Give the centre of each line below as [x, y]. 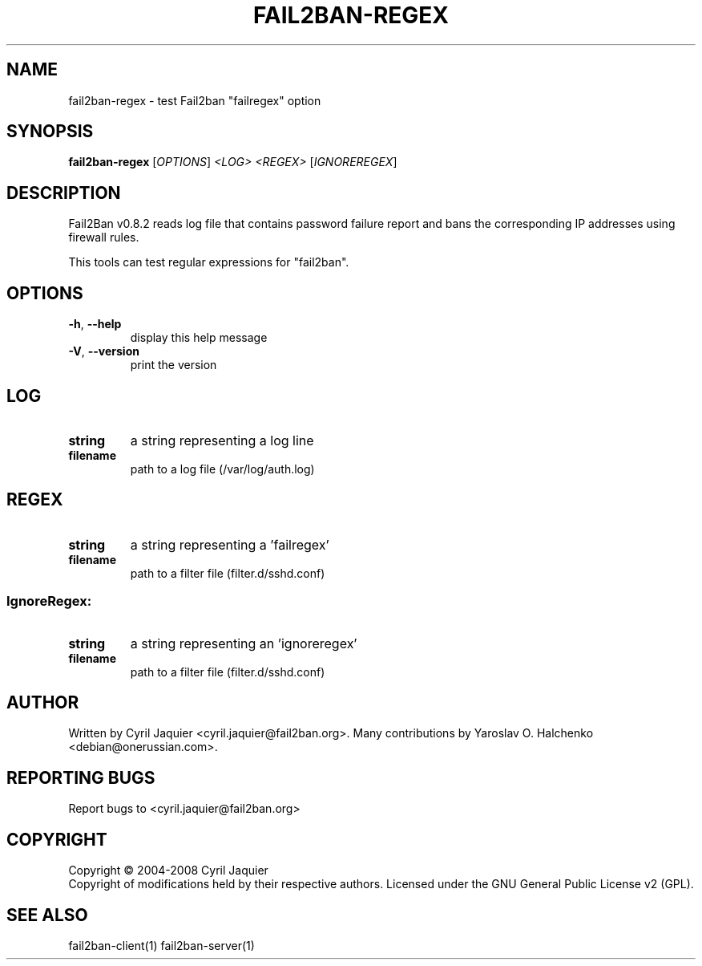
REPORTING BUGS [81, 777]
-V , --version [104, 351]
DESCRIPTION [64, 193]
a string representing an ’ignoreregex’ [244, 643]
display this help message [199, 338]
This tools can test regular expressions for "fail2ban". [209, 262]
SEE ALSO [47, 915]
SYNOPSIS [50, 132]
